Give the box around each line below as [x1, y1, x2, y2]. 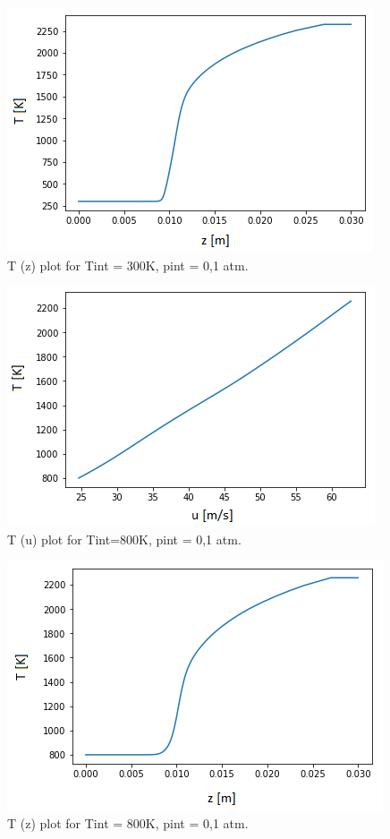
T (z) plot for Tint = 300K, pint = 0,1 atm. [7, 255, 249, 274]
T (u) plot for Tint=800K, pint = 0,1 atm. [7, 529, 242, 548]
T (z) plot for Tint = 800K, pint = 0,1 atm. [7, 813, 249, 832]
